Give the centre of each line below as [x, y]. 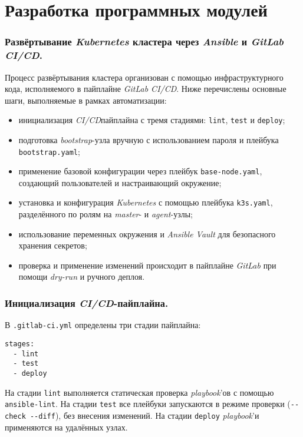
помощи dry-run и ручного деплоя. [82, 277]
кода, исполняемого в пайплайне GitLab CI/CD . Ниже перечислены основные [146, 89]
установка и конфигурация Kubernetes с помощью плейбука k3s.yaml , [146, 202]
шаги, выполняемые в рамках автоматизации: [86, 100]
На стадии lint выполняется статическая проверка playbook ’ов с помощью [139, 392]
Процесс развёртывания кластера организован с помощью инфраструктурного [144, 77]
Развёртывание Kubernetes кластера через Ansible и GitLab [144, 42]
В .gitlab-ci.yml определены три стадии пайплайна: [103, 325]
